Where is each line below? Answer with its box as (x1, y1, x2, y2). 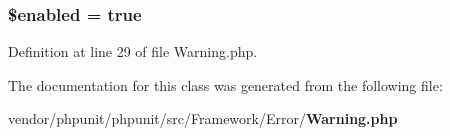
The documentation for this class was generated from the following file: (8, 74, 443, 95)
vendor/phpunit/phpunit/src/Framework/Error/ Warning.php (8, 108, 398, 129)
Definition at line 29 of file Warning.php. (8, 41, 258, 62)
